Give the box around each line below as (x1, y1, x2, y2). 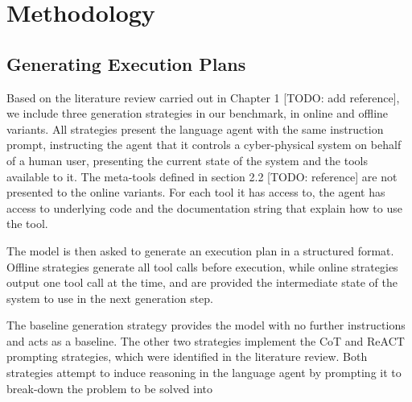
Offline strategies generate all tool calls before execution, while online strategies (6, 258, 398, 275)
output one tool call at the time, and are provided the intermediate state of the (6, 274, 398, 291)
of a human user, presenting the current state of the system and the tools (6, 151, 368, 168)
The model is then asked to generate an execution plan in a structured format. (6, 242, 394, 259)
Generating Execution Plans (6, 51, 246, 76)
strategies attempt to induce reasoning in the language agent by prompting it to (6, 364, 402, 381)
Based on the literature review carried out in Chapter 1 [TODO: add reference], (6, 89, 400, 106)
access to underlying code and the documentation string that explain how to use (6, 199, 402, 216)
